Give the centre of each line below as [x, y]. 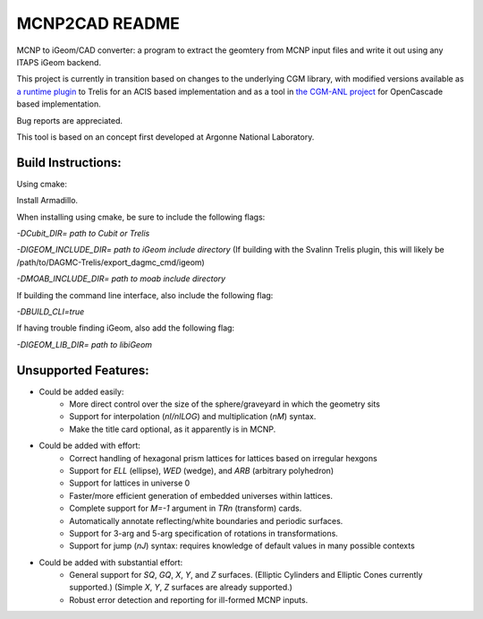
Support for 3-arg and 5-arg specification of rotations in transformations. [204, 533]
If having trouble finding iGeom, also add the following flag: [126, 328]
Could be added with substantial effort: [111, 562]
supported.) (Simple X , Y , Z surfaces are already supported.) [181, 588]
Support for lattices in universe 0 [130, 483]
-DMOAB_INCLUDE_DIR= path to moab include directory [121, 279]
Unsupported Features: [83, 370]
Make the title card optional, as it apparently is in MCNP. [173, 429]
